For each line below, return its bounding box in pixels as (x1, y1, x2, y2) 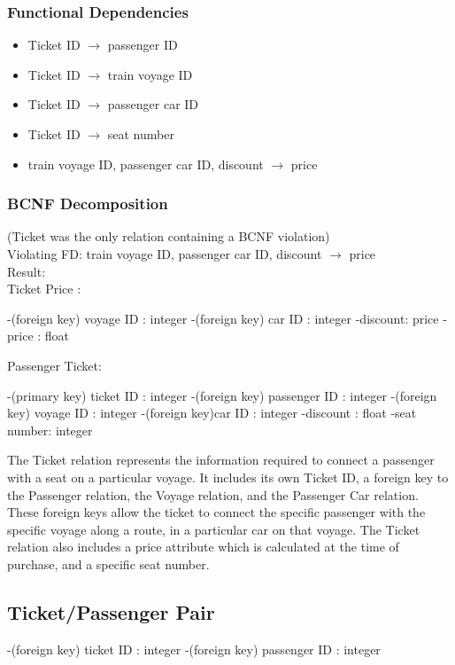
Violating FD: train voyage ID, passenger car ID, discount (7, 245, 322, 262)
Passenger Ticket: (7, 356, 102, 374)
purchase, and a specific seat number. (7, 554, 210, 573)
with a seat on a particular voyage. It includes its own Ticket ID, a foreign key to (7, 467, 449, 486)
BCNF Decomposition (7, 192, 168, 215)
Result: (7, 262, 46, 280)
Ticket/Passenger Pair (7, 598, 215, 625)
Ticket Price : (7, 279, 81, 298)
